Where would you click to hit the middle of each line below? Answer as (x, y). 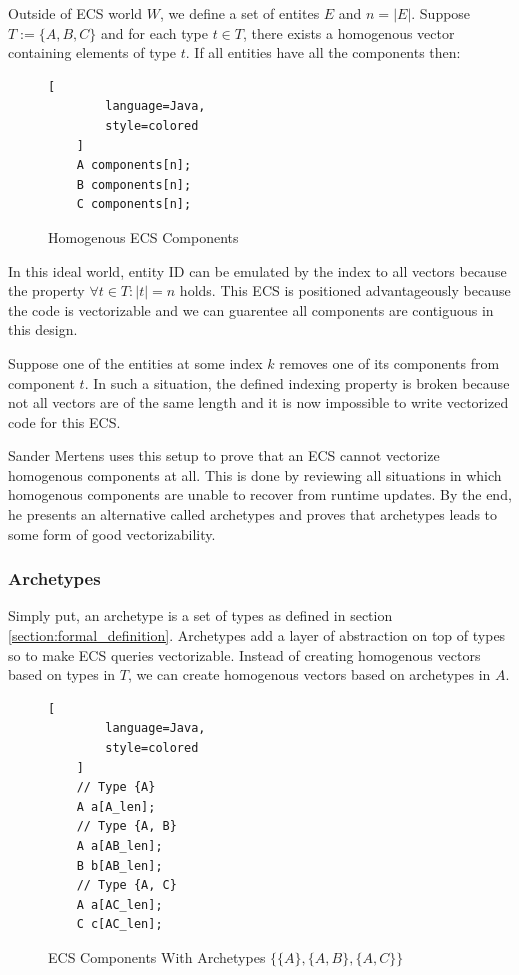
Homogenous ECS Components (143, 236)
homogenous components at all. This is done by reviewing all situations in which (255, 474)
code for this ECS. (64, 421)
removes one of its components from (389, 362)
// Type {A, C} (126, 885)
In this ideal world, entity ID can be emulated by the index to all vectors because (257, 270)
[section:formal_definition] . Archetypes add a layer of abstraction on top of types (257, 635)
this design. (43, 329)
